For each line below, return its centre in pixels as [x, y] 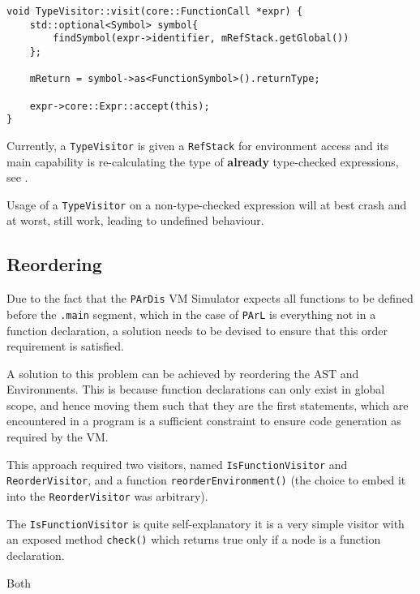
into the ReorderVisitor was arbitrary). [107, 495]
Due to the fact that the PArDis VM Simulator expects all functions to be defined [210, 298]
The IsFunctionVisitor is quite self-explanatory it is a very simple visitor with [206, 523]
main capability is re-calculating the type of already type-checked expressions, [203, 161]
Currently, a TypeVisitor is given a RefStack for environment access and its [198, 145]
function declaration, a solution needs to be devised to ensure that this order [197, 330]
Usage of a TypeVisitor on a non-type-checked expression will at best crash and [207, 204]
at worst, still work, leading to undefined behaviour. [135, 220]
